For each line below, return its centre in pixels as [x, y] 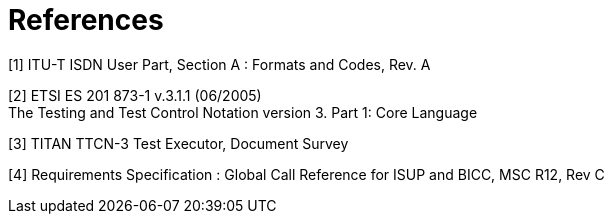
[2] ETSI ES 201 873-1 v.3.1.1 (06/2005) [135, 95]
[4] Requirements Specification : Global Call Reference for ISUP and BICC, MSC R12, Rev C [306, 174]
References [86, 20]
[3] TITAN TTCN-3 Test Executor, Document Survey [178, 143]
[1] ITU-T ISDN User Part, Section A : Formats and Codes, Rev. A [219, 64]
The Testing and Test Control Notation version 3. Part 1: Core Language [243, 112]
